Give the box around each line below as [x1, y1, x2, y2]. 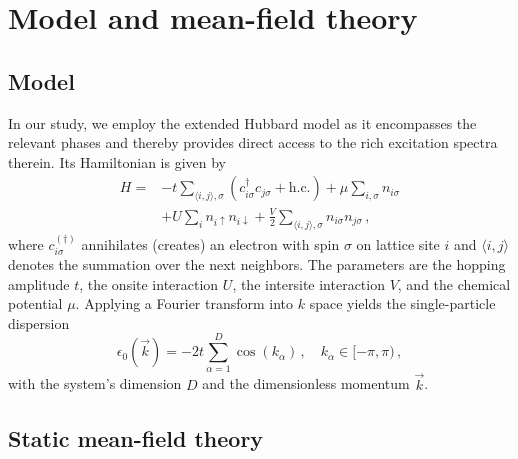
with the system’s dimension [8, 373, 182, 394]
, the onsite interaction [79, 273, 219, 294]
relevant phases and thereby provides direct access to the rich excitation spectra [8, 132, 498, 153]
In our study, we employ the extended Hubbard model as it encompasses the [8, 112, 477, 133]
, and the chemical [397, 273, 511, 294]
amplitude [8, 273, 70, 294]
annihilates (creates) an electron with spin [81, 233, 340, 254]
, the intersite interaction [232, 273, 385, 294]
